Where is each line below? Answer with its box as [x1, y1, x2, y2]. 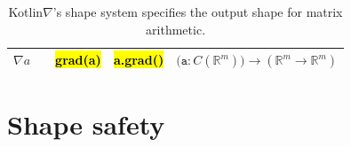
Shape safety [7, 105, 165, 142]
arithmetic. [146, 19, 206, 38]
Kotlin [8, 3, 44, 20]
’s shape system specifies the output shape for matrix [52, 3, 343, 20]
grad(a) [55, 50, 101, 69]
